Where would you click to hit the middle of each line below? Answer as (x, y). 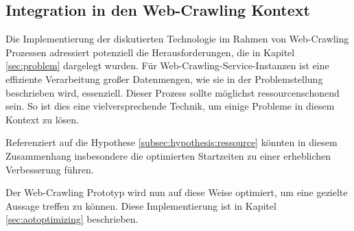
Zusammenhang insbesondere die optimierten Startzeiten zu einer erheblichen (168, 155)
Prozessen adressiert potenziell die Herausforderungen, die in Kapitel (150, 52)
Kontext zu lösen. (43, 119)
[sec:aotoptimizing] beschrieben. (72, 219)
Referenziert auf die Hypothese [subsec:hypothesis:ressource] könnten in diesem (172, 142)
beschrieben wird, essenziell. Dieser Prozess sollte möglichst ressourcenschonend (173, 92)
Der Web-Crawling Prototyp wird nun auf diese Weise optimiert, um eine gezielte (177, 192)
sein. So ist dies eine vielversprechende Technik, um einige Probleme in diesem (170, 106)
